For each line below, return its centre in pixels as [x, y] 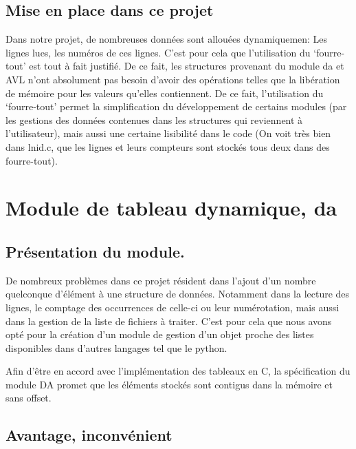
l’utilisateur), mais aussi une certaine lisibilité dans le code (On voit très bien [168, 133]
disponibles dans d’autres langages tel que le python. [116, 347]
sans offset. [29, 398]
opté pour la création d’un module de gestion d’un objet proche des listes [160, 334]
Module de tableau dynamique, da [171, 208]
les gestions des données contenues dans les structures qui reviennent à [154, 119]
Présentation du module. [95, 251]
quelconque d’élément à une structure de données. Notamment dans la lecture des [178, 294]
